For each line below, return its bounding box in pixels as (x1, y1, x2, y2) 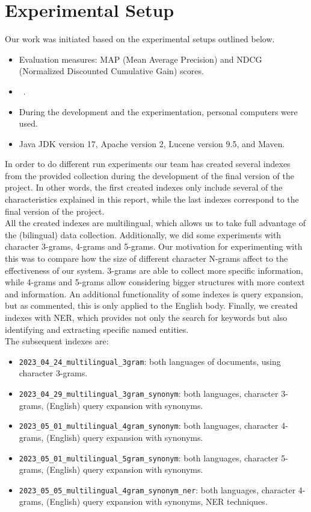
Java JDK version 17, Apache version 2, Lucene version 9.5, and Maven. (19, 137, 285, 150)
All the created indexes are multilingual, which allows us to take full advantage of (5, 216, 306, 229)
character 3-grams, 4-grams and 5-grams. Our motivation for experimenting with (5, 240, 303, 253)
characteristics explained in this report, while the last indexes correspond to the (5, 193, 299, 206)
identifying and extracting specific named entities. (5, 323, 189, 335)
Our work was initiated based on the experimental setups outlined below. (5, 33, 275, 45)
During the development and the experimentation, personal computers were (19, 105, 298, 118)
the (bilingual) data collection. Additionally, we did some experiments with (5, 228, 282, 241)
